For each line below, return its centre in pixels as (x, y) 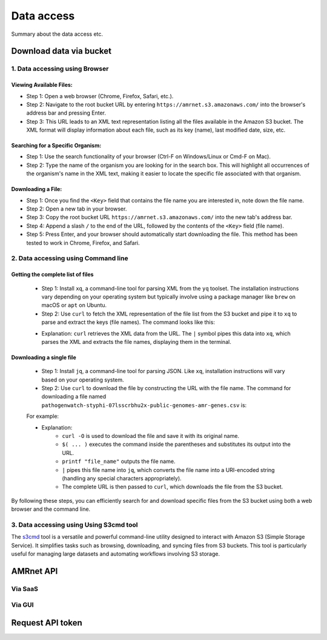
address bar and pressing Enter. (66, 113)
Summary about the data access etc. (57, 34)
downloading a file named (74, 397)
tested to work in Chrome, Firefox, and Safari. (83, 243)
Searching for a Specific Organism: (56, 146)
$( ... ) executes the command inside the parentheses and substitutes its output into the (176, 444)
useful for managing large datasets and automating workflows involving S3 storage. (116, 554)
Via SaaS (25, 588)
